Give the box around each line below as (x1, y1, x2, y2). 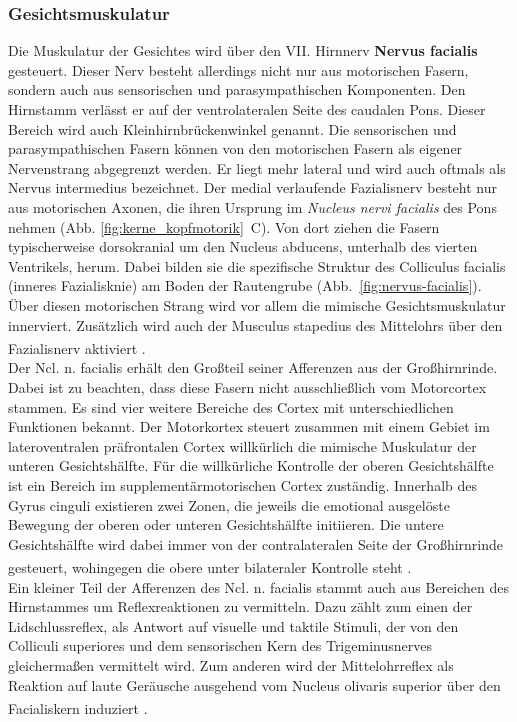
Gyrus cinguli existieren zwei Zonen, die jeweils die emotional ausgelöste (8, 494, 450, 515)
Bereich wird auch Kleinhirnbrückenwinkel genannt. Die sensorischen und (8, 118, 457, 139)
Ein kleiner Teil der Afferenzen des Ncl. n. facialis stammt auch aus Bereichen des (8, 576, 509, 597)
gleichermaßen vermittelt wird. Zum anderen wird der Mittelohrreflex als (8, 654, 454, 675)
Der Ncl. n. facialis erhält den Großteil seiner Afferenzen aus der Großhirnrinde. (8, 357, 498, 378)
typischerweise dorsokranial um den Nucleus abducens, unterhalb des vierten (8, 236, 478, 257)
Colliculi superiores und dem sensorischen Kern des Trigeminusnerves (8, 635, 432, 656)
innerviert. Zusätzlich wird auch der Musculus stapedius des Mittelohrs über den (8, 314, 503, 335)
